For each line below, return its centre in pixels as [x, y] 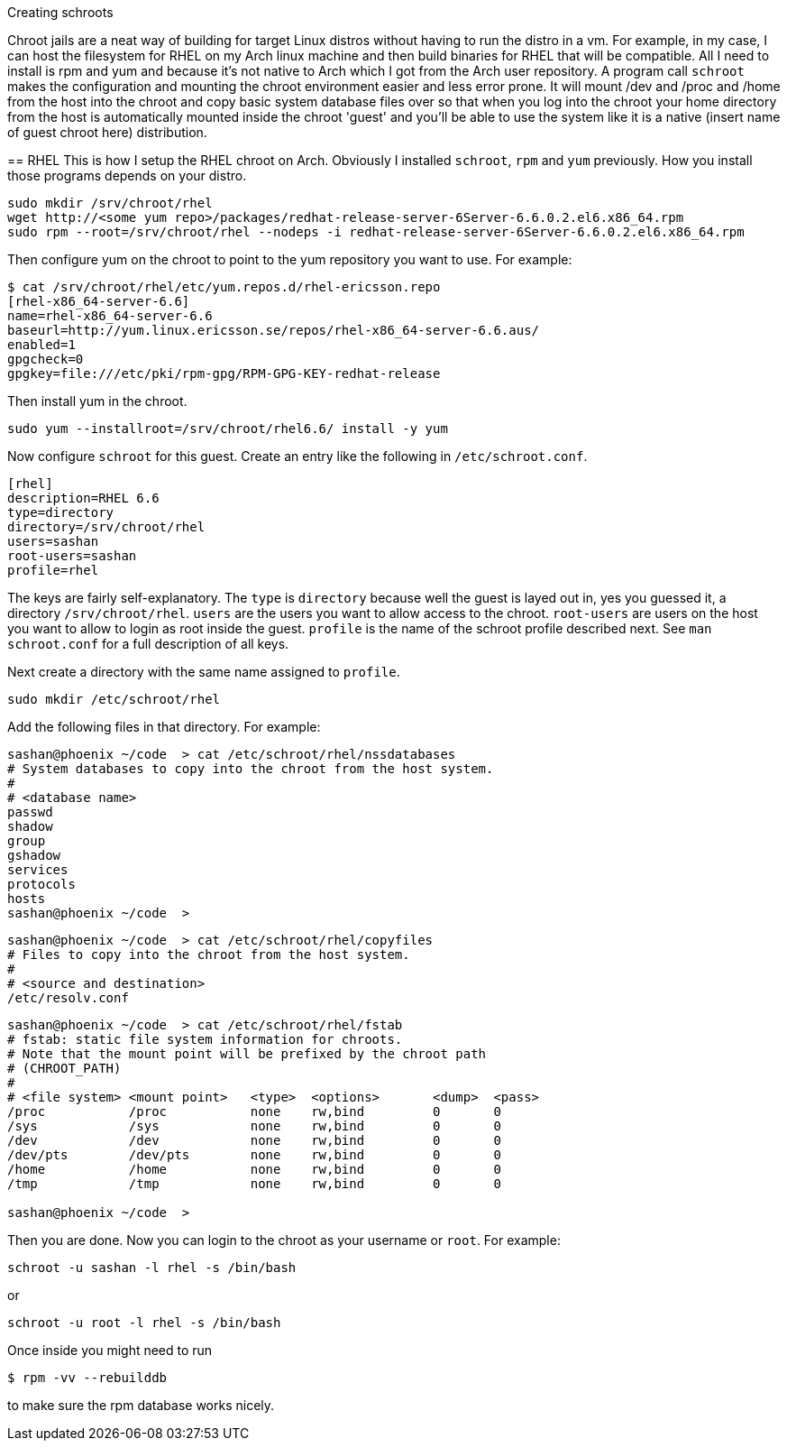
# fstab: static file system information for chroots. [205, 1039]
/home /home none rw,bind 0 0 [254, 1169]
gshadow [34, 855]
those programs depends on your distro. [127, 175]
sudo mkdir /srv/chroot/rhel [110, 203]
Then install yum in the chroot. [97, 401]
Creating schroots [60, 12]
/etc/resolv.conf [68, 998]
